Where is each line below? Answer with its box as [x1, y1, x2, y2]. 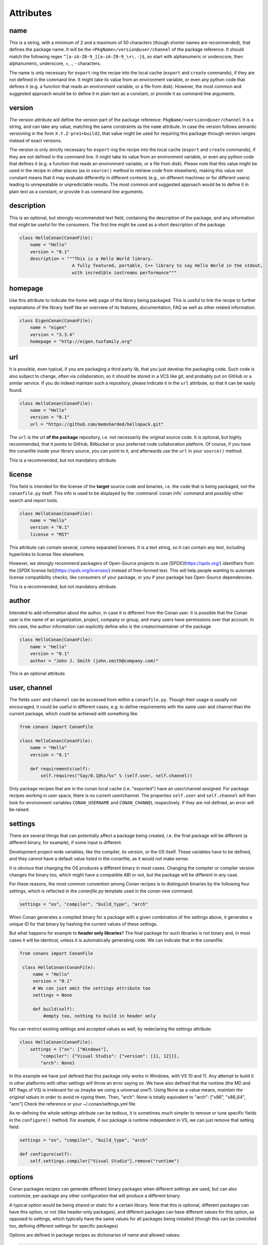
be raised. [9, 807, 30, 813]
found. [9, 387, 23, 393]
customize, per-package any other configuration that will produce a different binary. [9, 1193, 181, 1199]
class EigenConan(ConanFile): [19, 318, 93, 323]
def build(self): [32, 1006, 75, 1012]
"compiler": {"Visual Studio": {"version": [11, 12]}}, [40, 1053, 180, 1059]
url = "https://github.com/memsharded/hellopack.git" [30, 421, 164, 427]
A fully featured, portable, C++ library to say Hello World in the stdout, [72, 263, 263, 268]
